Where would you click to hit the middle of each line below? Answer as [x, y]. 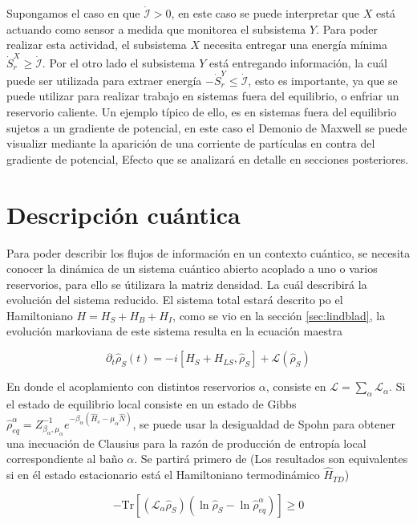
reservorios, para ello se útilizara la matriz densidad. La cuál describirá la [187, 284]
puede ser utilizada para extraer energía [104, 80]
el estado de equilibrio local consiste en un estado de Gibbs [152, 403]
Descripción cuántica [123, 214]
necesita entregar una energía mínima [295, 45]
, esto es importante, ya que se [323, 80]
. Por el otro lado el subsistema [119, 62]
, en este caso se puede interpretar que [265, 13]
